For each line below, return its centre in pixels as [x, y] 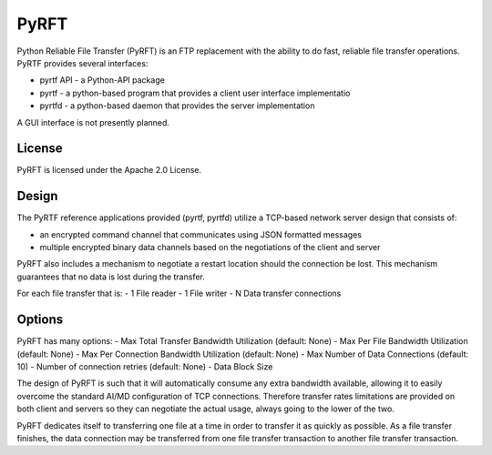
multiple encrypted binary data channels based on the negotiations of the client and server [210, 248]
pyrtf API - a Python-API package [102, 80]
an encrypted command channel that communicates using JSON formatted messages [201, 234]
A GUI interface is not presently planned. [93, 122]
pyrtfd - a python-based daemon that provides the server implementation [177, 106]
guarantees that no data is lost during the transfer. [111, 277]
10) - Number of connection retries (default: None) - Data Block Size [145, 366]
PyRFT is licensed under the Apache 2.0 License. [109, 170]
